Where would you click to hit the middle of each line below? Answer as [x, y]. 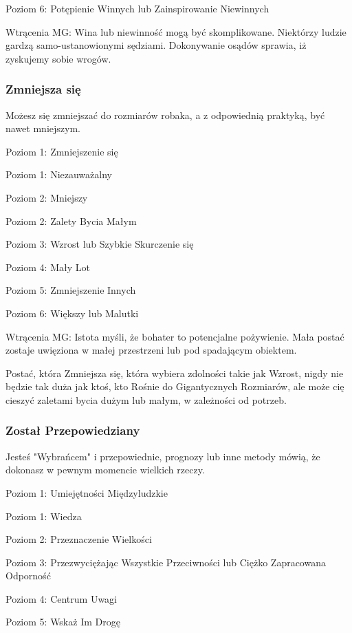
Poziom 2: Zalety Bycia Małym [71, 221]
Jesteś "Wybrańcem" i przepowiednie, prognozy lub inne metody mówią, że [163, 456]
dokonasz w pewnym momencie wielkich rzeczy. [105, 470]
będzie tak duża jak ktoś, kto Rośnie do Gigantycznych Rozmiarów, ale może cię [175, 386]
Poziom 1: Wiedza [44, 516]
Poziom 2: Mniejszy [47, 197]
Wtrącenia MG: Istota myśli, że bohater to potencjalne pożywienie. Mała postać [175, 336]
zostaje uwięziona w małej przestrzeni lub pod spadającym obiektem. [151, 350]
